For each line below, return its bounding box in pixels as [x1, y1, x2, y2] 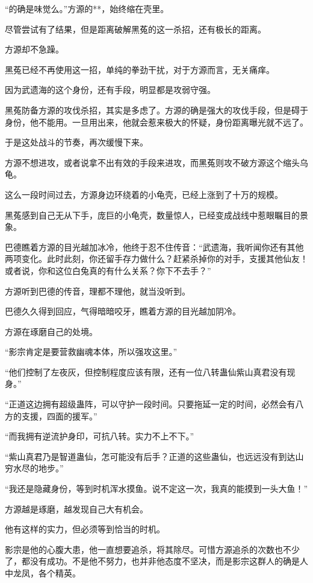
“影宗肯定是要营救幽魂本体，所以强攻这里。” [5, 345, 178, 358]
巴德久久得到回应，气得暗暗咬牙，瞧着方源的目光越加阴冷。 [5, 305, 241, 317]
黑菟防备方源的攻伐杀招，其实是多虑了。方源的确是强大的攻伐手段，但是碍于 [5, 103, 308, 116]
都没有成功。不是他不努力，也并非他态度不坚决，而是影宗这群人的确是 [21, 555, 300, 567]
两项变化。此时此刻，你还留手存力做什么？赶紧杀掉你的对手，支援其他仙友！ [5, 252, 308, 265]
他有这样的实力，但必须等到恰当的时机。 [5, 523, 165, 535]
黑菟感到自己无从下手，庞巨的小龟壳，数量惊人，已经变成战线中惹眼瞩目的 [5, 208, 300, 221]
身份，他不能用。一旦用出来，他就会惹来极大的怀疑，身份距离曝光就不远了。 [5, 115, 308, 128]
